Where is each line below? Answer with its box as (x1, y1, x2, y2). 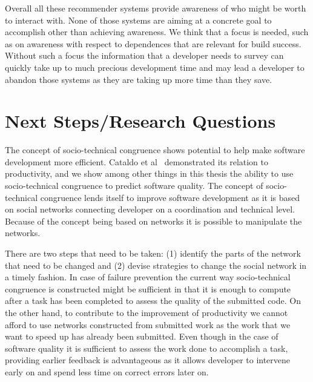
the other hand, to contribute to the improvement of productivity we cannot (5, 306, 288, 318)
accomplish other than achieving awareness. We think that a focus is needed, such (5, 25, 309, 38)
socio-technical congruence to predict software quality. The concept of (5, 179, 263, 192)
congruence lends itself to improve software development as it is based (40, 191, 300, 203)
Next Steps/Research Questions (5, 108, 276, 133)
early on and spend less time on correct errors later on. (5, 365, 209, 378)
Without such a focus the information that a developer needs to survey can (5, 49, 284, 62)
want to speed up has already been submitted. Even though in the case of (5, 330, 278, 343)
